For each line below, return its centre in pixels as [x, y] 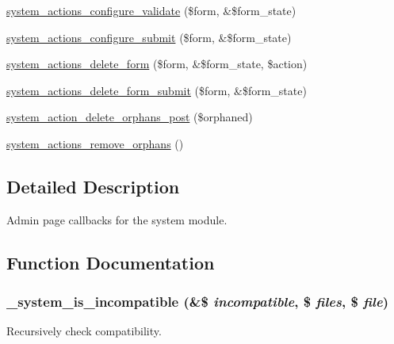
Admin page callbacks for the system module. [117, 219]
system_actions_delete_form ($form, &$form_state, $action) [157, 64]
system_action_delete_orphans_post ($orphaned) [130, 117]
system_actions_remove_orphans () [95, 143]
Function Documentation [111, 262]
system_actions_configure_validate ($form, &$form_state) [151, 10]
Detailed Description [93, 186]
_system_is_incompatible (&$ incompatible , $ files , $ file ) [198, 302]
